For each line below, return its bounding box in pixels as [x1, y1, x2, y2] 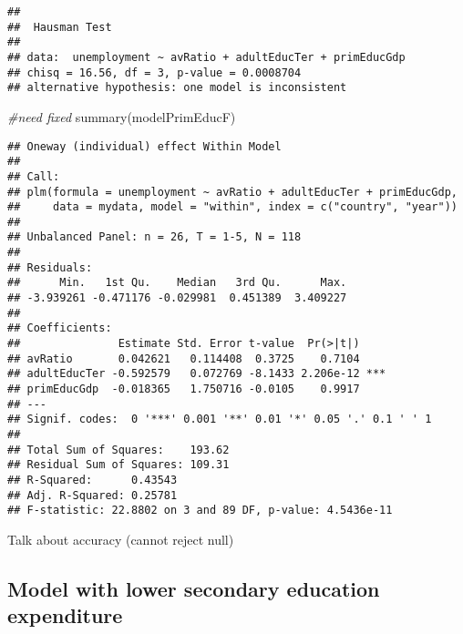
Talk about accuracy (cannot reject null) [7, 529, 234, 548]
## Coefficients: [7, 322, 112, 335]
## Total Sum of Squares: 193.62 [7, 443, 230, 456]
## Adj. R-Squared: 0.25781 [7, 488, 178, 502]
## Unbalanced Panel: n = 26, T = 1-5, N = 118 [7, 230, 302, 244]
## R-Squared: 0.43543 [7, 473, 178, 486]
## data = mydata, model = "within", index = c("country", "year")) [7, 200, 458, 214]
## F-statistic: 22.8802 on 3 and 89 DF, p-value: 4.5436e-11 [7, 504, 393, 517]
